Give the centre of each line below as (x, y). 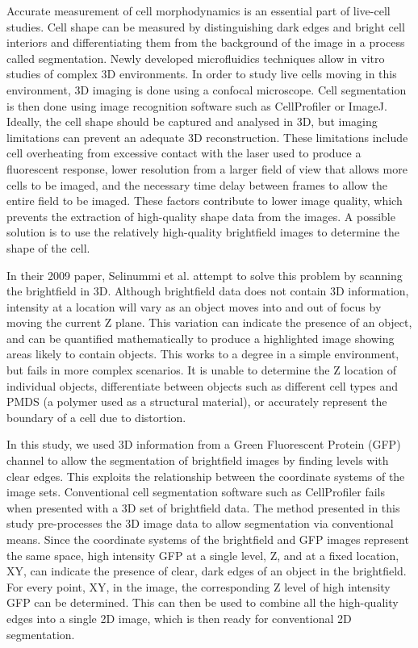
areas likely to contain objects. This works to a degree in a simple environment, (203, 354)
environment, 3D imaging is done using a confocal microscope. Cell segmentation (207, 89)
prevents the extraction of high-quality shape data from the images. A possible (201, 216)
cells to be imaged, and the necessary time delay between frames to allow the (197, 184)
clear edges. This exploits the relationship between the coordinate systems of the (206, 476)
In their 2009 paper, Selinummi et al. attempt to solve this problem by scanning (205, 275)
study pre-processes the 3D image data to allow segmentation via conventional (200, 523)
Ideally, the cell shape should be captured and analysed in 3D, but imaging (192, 121)
